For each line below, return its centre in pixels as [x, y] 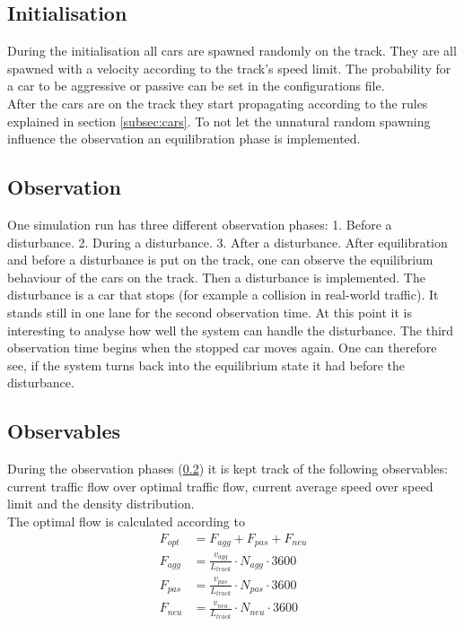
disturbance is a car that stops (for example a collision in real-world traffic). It [223, 295]
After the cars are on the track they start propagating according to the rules [218, 103]
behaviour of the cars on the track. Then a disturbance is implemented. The [216, 277]
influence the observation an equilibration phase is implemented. [184, 139]
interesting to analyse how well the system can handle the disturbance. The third [231, 330]
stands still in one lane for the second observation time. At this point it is [210, 312]
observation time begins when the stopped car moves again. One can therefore [222, 348]
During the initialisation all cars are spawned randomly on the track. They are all [232, 51]
